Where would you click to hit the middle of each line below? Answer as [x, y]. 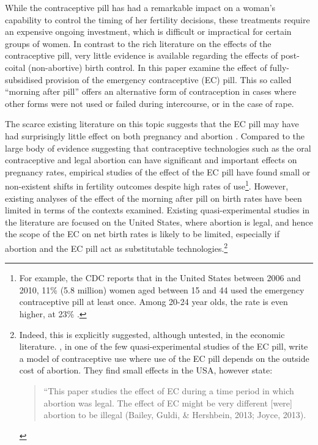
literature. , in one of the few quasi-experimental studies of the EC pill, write [164, 346]
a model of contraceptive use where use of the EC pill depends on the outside [164, 358]
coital [15, 67]
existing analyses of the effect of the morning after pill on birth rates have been [153, 198]
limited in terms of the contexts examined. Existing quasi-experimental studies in [157, 210]
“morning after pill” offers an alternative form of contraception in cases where [151, 91]
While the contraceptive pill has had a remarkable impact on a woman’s [140, 7]
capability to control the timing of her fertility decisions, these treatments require [157, 19]
